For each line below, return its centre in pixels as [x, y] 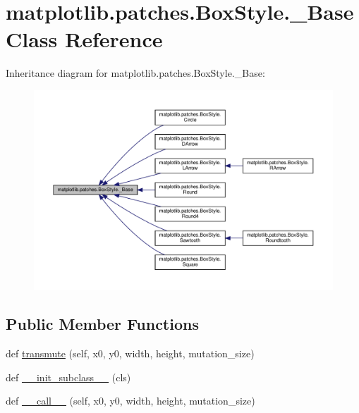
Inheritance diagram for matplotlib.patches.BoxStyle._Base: [135, 73]
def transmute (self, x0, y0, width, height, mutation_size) [130, 353]
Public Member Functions [102, 324]
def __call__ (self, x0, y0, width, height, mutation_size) [130, 401]
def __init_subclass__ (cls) [68, 377]
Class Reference [84, 39]
